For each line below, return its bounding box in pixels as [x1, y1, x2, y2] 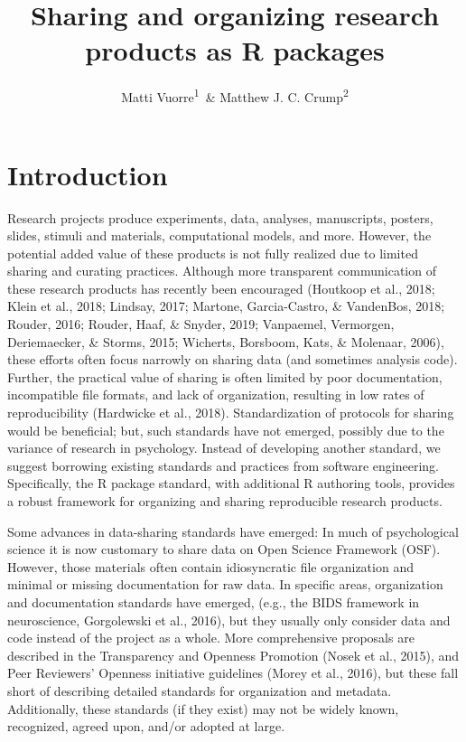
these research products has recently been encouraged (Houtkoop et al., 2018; [7, 278, 435, 297]
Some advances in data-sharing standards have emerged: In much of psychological [7, 521, 459, 540]
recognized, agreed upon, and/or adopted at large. [7, 717, 285, 736]
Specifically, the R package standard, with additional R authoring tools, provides [7, 474, 455, 493]
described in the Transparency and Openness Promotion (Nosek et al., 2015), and [7, 645, 460, 664]
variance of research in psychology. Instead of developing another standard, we [7, 438, 441, 457]
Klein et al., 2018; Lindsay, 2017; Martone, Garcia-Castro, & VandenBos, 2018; [7, 296, 445, 315]
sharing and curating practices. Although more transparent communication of [7, 261, 436, 280]
